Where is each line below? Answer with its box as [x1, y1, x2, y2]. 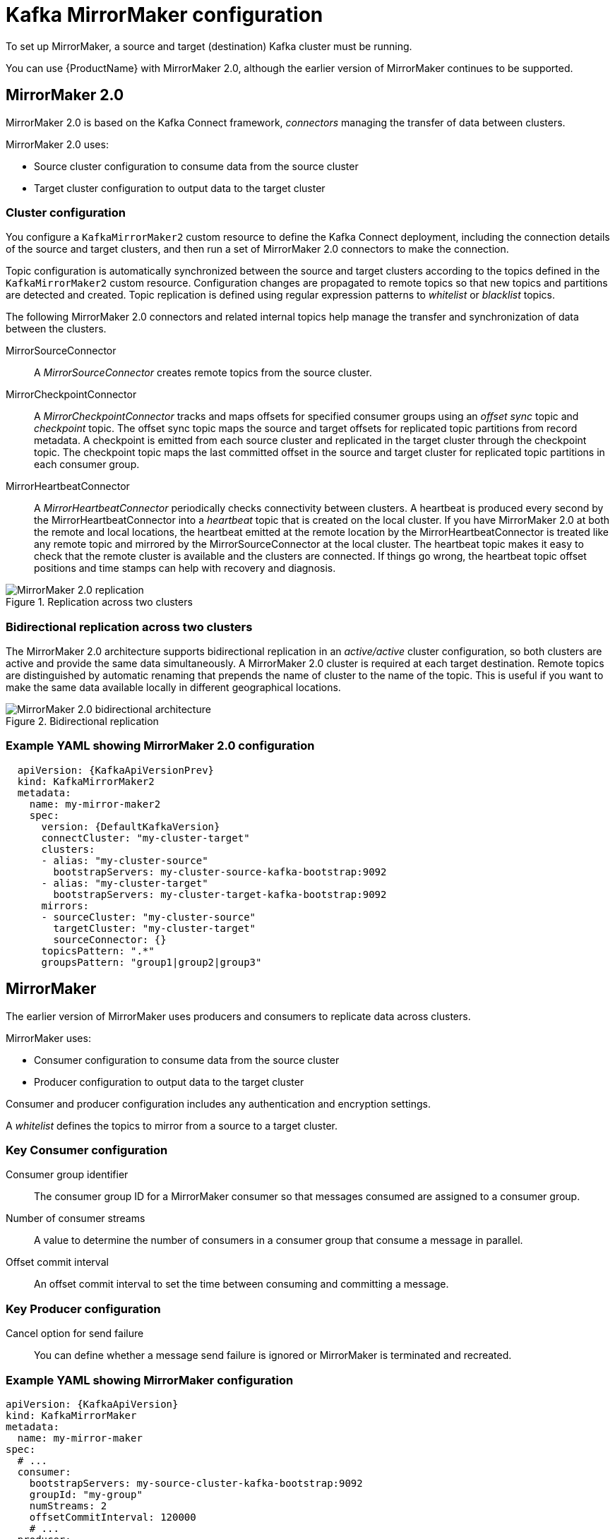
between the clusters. [6, 323, 107, 335]
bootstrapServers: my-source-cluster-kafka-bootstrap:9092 [29, 1477, 363, 1489]
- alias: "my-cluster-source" [41, 854, 208, 866]
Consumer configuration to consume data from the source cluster [34, 1053, 340, 1066]
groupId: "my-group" [29, 1488, 143, 1500]
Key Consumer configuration [6, 1143, 168, 1158]
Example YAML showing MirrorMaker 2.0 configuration [6, 738, 315, 753]
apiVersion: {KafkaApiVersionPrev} [17, 764, 215, 776]
